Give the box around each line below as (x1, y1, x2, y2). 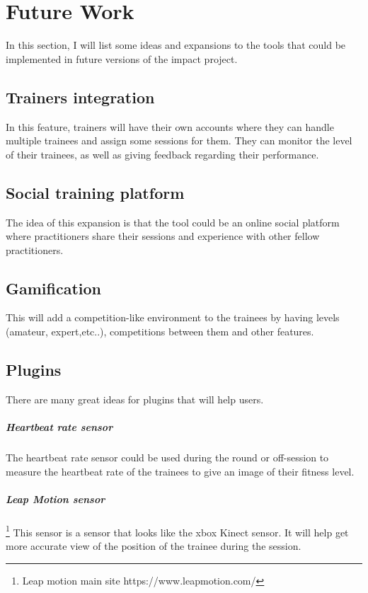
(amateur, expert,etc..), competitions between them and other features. (6, 324, 314, 339)
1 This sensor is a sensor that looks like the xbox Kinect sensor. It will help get (6, 522, 349, 539)
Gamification (6, 277, 102, 299)
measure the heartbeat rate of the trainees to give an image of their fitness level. (6, 464, 355, 478)
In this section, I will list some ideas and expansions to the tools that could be (6, 38, 346, 52)
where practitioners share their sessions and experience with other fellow (6, 229, 320, 243)
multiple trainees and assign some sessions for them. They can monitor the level (6, 133, 352, 148)
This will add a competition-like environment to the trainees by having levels (6, 310, 340, 325)
